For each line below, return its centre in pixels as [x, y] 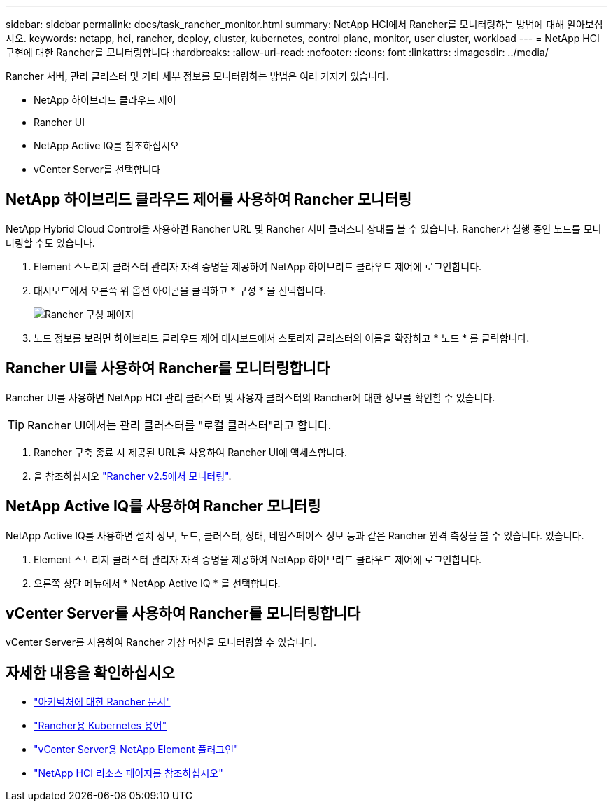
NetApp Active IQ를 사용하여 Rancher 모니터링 [163, 506]
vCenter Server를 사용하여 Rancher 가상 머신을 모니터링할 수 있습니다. [161, 642]
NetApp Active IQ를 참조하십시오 [106, 145]
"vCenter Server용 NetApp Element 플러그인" [136, 750]
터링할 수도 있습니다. [50, 242]
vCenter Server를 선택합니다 [97, 169]
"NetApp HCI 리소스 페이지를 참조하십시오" [128, 773]
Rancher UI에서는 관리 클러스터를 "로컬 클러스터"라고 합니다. [179, 425]
